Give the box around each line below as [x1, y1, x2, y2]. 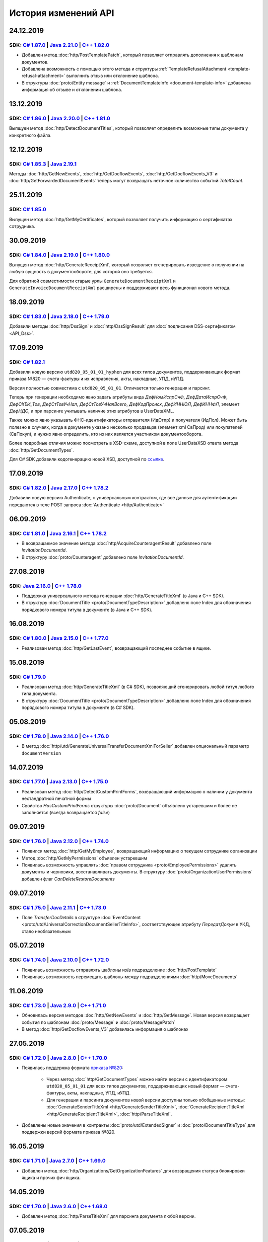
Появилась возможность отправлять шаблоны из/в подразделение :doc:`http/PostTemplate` [21, 967, 217, 973]
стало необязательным [21, 928, 71, 934]
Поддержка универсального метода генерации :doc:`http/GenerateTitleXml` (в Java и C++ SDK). [21, 593, 225, 599]
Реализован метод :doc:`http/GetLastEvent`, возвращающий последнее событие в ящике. [21, 645, 211, 651]
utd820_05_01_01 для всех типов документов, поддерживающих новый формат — [46, 1083, 225, 1089]
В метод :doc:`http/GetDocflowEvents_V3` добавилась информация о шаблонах [21, 1026, 189, 1032]
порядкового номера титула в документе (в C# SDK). [21, 704, 135, 710]
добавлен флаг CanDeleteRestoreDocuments [21, 876, 115, 882]
